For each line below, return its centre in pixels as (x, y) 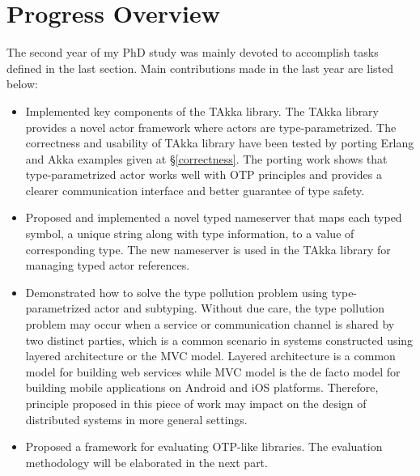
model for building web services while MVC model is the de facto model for (213, 371)
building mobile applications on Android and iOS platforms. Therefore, (202, 387)
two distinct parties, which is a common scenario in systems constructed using (219, 340)
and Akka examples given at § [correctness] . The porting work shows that (206, 158)
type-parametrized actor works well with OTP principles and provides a (204, 174)
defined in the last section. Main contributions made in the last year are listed (200, 68)
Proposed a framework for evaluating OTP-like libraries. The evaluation (204, 446)
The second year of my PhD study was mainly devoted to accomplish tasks (193, 52)
